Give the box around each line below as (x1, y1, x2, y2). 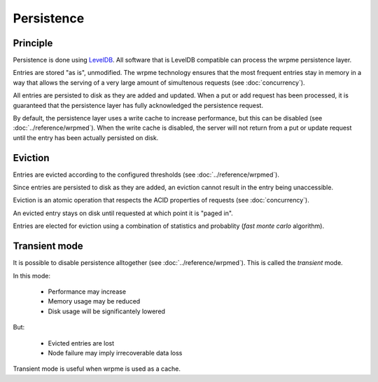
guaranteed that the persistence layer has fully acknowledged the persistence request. (13, 101, 264, 109)
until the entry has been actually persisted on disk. (13, 133, 159, 142)
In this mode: (13, 271, 50, 280)
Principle (13, 37, 53, 49)
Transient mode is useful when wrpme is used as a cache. (13, 364, 181, 373)
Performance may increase (48, 287, 126, 296)
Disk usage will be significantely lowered (48, 307, 166, 315)
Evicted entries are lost (48, 339, 115, 347)
